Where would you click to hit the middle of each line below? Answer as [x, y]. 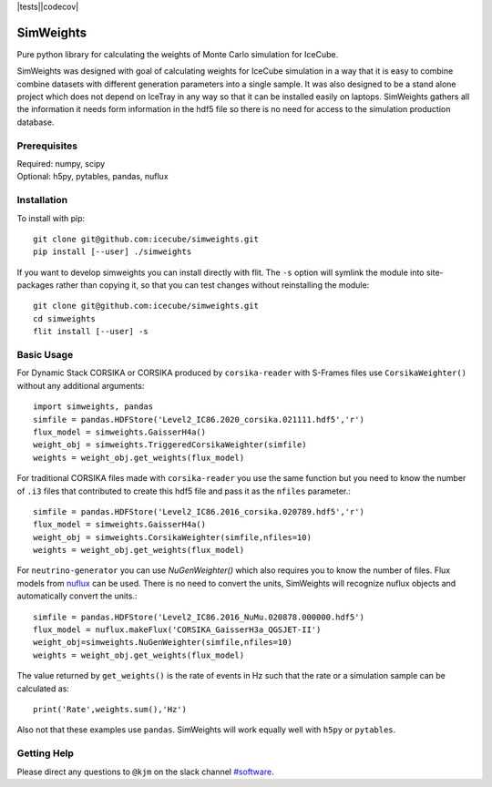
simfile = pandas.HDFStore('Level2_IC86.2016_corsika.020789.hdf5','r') [199, 511]
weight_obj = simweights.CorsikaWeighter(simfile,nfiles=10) [172, 537]
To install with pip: [51, 218]
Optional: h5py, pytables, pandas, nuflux [92, 177]
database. [36, 122]
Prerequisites [47, 146]
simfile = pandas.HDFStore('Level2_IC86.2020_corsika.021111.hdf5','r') [199, 419]
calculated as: [43, 689]
